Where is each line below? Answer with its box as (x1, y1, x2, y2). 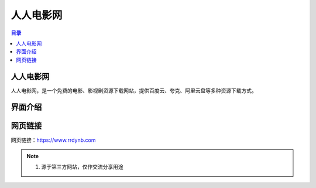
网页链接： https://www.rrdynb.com (11, 136, 96, 143)
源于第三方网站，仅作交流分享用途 (41, 163, 123, 170)
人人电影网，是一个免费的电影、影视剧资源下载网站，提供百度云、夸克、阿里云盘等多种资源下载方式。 (11, 87, 257, 94)
